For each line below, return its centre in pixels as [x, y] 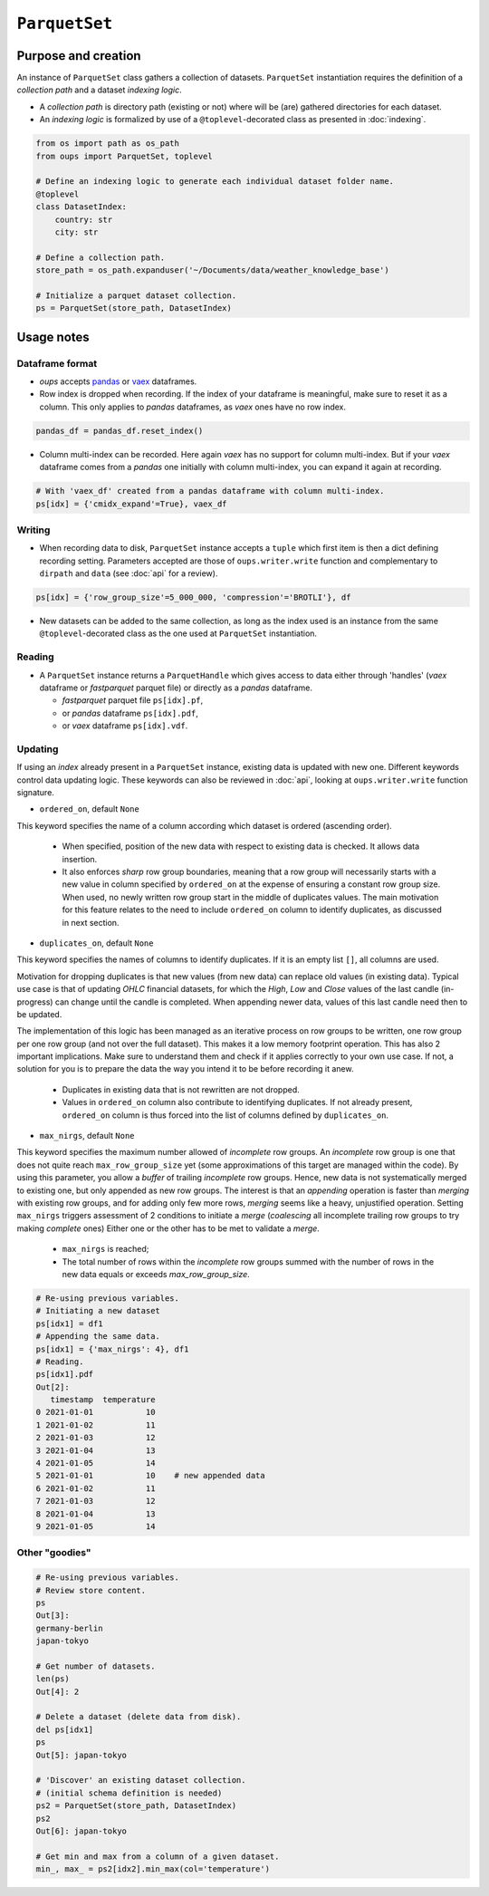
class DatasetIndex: [81, 207]
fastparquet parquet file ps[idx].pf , [133, 700]
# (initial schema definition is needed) [129, 1793]
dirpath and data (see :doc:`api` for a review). [129, 573]
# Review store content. [91, 1590]
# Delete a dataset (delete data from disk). [139, 1717]
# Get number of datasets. [96, 1666]
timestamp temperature [103, 1400]
